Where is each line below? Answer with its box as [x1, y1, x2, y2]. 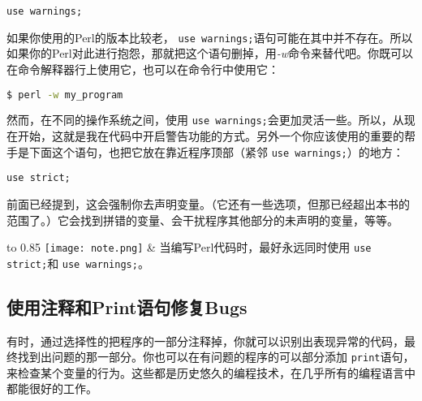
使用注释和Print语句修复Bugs [6, 294, 248, 319]
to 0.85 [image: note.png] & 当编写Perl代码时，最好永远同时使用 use [6, 239, 372, 256]
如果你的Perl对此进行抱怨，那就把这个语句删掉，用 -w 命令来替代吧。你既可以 [6, 45, 414, 62]
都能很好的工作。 [6, 380, 97, 397]
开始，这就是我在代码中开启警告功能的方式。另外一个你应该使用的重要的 [17, 127, 404, 144]
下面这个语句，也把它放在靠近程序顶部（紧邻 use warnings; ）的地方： [28, 143, 404, 160]
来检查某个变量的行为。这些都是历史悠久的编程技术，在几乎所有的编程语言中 [6, 364, 416, 381]
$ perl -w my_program [6, 88, 123, 101]
